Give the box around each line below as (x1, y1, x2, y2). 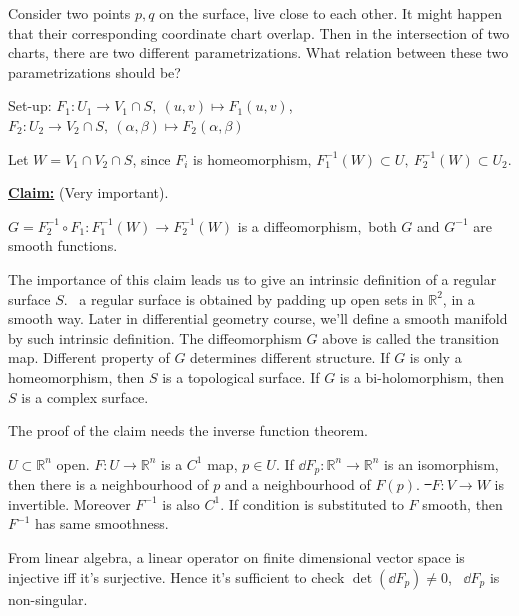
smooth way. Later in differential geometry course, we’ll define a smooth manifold (8, 308, 508, 329)
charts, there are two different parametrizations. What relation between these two (8, 42, 509, 63)
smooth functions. (8, 235, 118, 256)
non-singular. (8, 588, 88, 609)
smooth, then (422, 493, 503, 514)
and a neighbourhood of (224, 474, 371, 495)
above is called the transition (322, 327, 500, 348)
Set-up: (8, 95, 52, 116)
